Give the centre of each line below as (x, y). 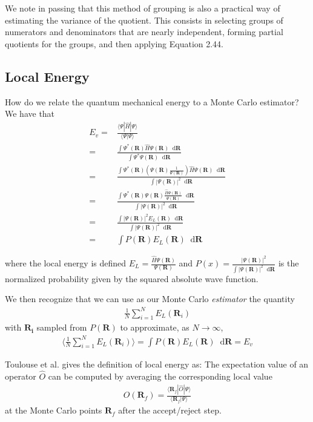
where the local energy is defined (66, 263)
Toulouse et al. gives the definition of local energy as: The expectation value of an (157, 364)
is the (288, 263)
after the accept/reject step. (170, 410)
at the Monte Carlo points (54, 410)
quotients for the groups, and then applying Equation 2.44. (114, 43)
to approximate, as (155, 327)
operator (21, 376)
